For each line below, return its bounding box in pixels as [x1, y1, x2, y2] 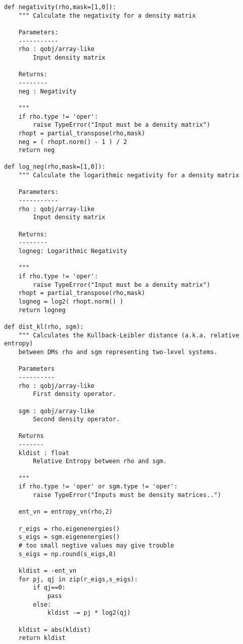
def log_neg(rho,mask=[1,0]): [4, 163, 106, 171]
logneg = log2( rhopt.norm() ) [18, 298, 124, 305]
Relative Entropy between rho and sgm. [33, 458, 167, 465]
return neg [18, 146, 55, 154]
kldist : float [18, 449, 69, 457]
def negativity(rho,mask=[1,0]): [4, 4, 116, 11]
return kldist [18, 634, 66, 642]
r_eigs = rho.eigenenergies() [18, 525, 120, 532]
